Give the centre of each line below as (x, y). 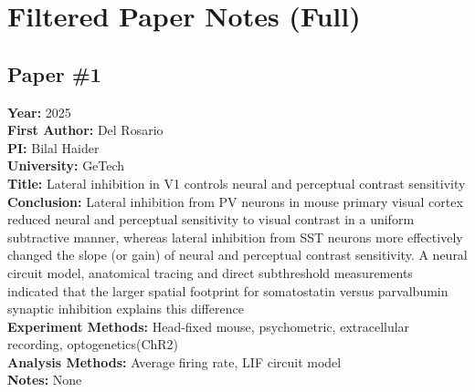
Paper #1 (54, 73)
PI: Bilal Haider (53, 147)
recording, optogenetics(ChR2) (93, 344)
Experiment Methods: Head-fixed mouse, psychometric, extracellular (209, 326)
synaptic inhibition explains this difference (126, 309)
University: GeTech (66, 165)
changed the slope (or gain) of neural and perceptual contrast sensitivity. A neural (237, 255)
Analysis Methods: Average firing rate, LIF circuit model (174, 361)
